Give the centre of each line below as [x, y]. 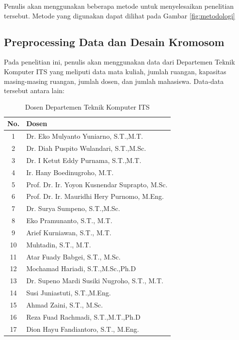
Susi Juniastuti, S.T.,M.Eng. [69, 293]
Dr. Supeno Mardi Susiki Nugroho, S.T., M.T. [95, 281]
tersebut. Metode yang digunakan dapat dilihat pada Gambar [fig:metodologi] [119, 15]
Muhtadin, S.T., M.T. [59, 244]
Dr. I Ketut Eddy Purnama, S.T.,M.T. [84, 160]
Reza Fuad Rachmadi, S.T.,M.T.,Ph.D [83, 316]
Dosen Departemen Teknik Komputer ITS [87, 106]
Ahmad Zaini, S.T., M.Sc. [65, 305]
